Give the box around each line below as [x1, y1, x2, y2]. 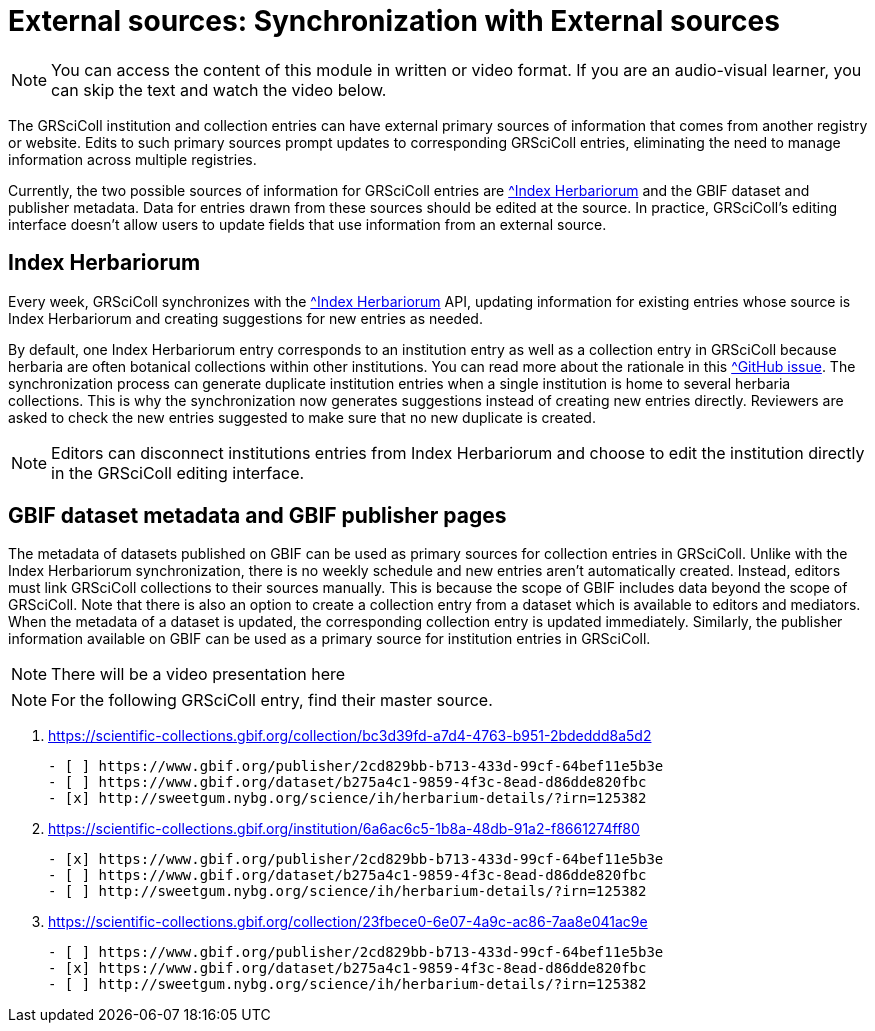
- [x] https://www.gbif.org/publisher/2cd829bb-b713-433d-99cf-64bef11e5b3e [48, 851, 664, 868]
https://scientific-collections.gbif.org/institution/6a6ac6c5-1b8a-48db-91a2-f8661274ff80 [48, 820, 640, 838]
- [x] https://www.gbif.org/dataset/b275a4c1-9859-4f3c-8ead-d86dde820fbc [48, 960, 647, 977]
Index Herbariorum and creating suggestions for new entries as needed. [8, 309, 483, 327]
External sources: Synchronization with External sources [8, 4, 780, 38]
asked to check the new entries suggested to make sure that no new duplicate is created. [8, 408, 596, 426]
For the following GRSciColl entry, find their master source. [51, 690, 493, 711]
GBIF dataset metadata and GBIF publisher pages [8, 503, 507, 529]
